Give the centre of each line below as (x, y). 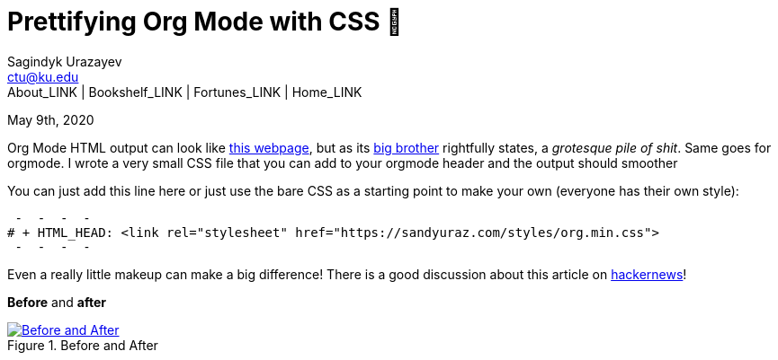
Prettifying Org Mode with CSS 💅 (205, 22)
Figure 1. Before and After (83, 345)
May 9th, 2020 (51, 119)
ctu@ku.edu (43, 76)
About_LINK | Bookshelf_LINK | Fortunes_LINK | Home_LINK (185, 92)
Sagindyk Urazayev (65, 61)
